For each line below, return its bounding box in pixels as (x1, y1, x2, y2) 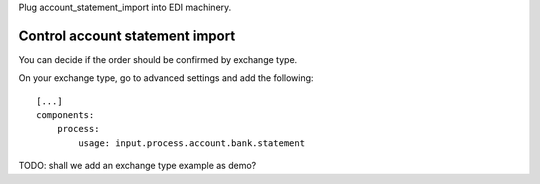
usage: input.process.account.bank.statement (78, 137, 305, 149)
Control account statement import (18, 27, 236, 44)
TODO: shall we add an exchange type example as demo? (18, 160, 257, 172)
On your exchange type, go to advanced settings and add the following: (18, 72, 314, 84)
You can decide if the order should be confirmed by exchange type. (18, 53, 298, 65)
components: (36, 110, 95, 121)
